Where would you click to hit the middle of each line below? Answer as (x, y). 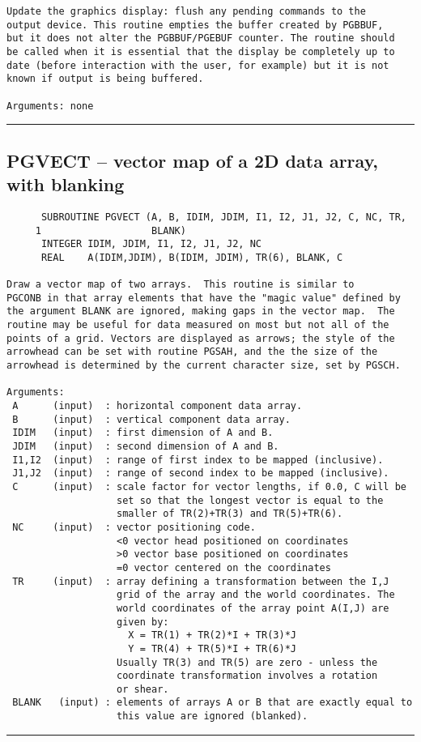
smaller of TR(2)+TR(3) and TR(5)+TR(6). (230, 514)
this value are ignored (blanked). (213, 716)
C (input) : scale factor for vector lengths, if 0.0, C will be (209, 486)
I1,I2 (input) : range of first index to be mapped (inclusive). (198, 460)
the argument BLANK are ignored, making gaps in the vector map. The (201, 311)
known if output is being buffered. (105, 79)
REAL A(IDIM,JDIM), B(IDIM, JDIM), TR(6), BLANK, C (192, 257)
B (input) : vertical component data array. (151, 419)
